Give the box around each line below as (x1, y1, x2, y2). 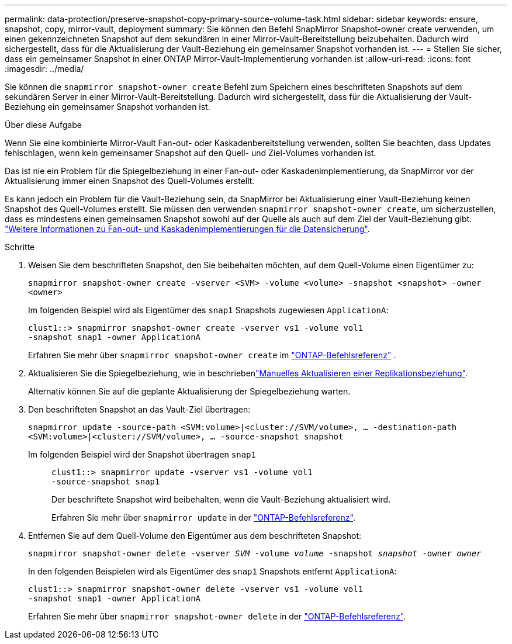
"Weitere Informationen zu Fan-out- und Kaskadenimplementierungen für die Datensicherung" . (5, 224, 370, 234)
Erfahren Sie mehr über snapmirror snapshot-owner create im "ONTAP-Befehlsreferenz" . (28, 350, 396, 360)
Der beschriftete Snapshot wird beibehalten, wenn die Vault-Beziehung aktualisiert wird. (51, 494, 391, 504)
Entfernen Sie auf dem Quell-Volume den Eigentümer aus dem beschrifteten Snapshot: (28, 531, 362, 541)
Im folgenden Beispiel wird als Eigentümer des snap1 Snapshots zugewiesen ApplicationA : (28, 305, 389, 315)
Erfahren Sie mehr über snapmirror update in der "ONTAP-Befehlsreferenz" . (51, 513, 355, 522)
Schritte (5, 242, 35, 252)
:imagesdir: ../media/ (5, 64, 84, 74)
